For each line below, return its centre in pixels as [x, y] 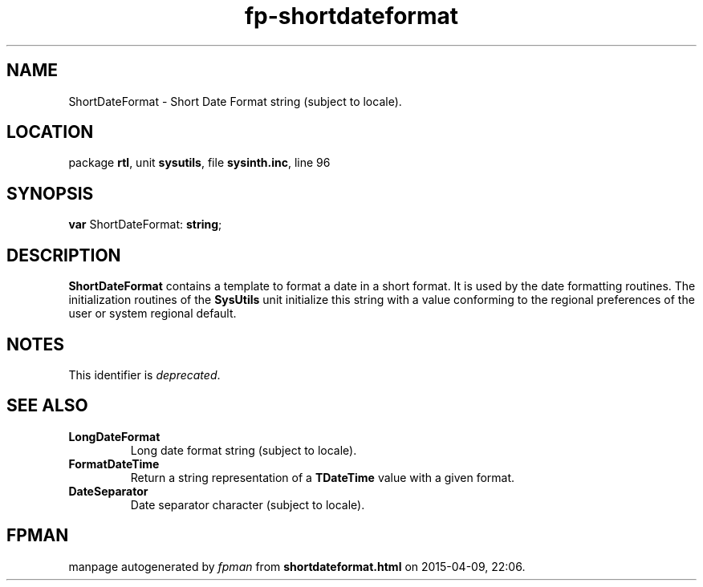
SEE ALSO [47, 406]
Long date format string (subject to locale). [244, 450]
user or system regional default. [152, 314]
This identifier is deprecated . [144, 374]
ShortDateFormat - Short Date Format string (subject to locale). [235, 101]
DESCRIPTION [64, 255]
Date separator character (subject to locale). [248, 504]
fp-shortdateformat [351, 16]
